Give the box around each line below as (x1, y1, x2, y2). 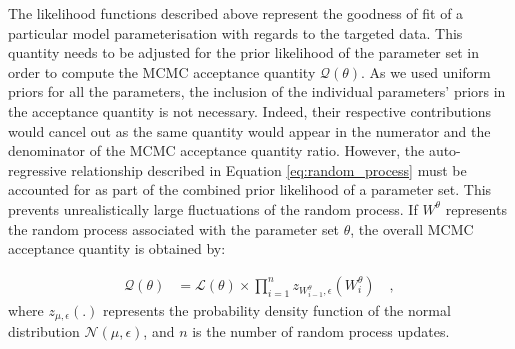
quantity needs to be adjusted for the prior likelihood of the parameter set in (8, 42, 480, 63)
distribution (8, 320, 80, 341)
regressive (8, 159, 67, 180)
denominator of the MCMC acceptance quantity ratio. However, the (8, 140, 425, 161)
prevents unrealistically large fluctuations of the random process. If (8, 198, 418, 219)
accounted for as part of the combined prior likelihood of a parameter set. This (8, 179, 492, 200)
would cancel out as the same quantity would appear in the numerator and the (8, 120, 491, 141)
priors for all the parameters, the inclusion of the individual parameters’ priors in (8, 81, 506, 102)
